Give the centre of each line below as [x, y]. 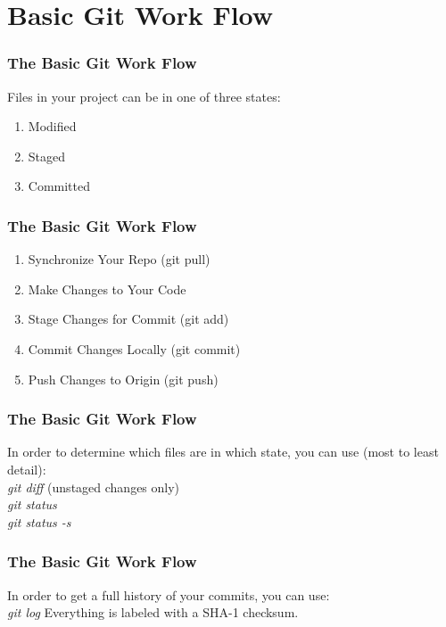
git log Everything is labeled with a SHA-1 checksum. [153, 612]
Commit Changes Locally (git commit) [134, 348]
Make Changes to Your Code [107, 289]
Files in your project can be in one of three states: [144, 96]
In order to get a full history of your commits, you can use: [169, 594]
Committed [59, 186]
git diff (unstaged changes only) [94, 487]
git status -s [39, 521]
